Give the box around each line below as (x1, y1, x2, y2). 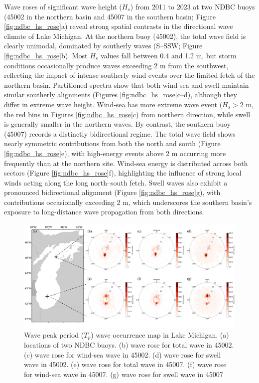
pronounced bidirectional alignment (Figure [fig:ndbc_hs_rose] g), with (4, 187, 221, 197)
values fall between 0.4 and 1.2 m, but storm (100, 50, 237, 60)
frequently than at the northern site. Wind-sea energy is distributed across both (4, 158, 248, 168)
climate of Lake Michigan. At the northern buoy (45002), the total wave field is (4, 30, 246, 41)
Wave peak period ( (24, 329, 84, 340)
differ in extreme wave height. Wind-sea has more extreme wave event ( (4, 99, 223, 109)
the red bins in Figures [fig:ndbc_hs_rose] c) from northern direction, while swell (4, 109, 251, 119)
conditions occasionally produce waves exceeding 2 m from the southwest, (4, 60, 229, 70)
